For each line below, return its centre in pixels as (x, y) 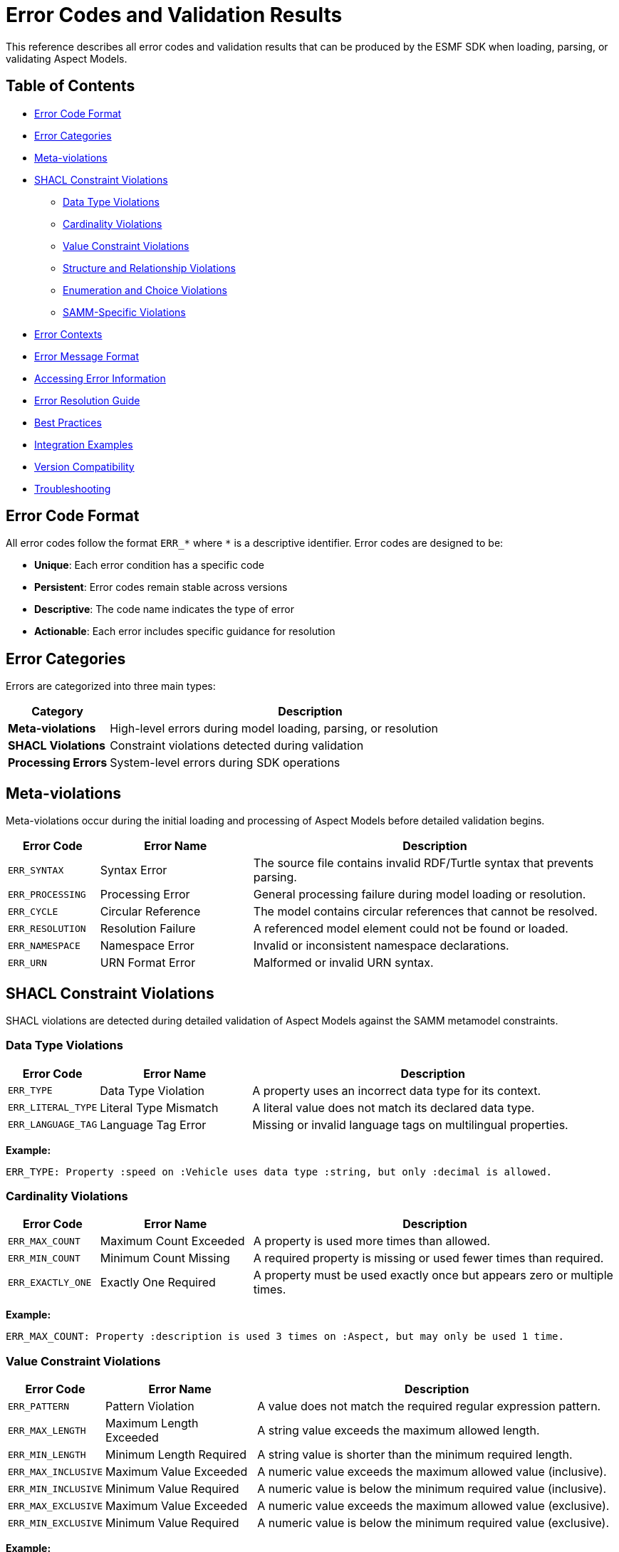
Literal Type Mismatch (159, 1107)
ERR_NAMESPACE (44, 945)
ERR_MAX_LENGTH (47, 1430)
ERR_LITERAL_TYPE (53, 1108)
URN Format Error (148, 963)
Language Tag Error (153, 1124)
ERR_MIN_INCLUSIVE (56, 1489)
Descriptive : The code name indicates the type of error (165, 609)
